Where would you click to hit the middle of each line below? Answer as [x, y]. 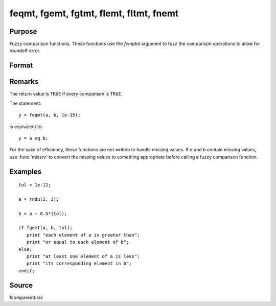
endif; [27, 270]
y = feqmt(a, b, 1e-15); [50, 115]
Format [21, 66]
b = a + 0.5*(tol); [43, 214]
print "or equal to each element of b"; [78, 242]
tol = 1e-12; [35, 185]
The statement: [26, 103]
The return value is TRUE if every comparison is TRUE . [66, 94]
